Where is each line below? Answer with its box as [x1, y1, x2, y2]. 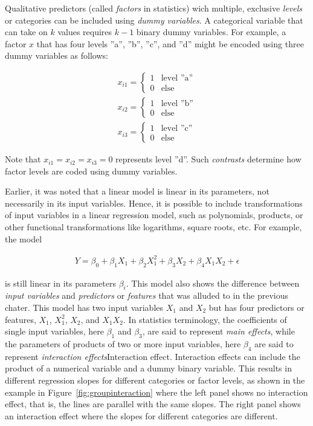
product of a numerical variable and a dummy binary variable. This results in [5, 362, 292, 374]
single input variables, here [5, 325, 104, 338]
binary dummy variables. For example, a [136, 25, 286, 38]
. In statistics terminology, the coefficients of [123, 313, 287, 325]
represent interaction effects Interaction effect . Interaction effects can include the [5, 350, 300, 362]
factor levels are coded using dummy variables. [5, 164, 178, 177]
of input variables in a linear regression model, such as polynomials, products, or [5, 208, 303, 221]
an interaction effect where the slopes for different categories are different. [5, 409, 278, 422]
